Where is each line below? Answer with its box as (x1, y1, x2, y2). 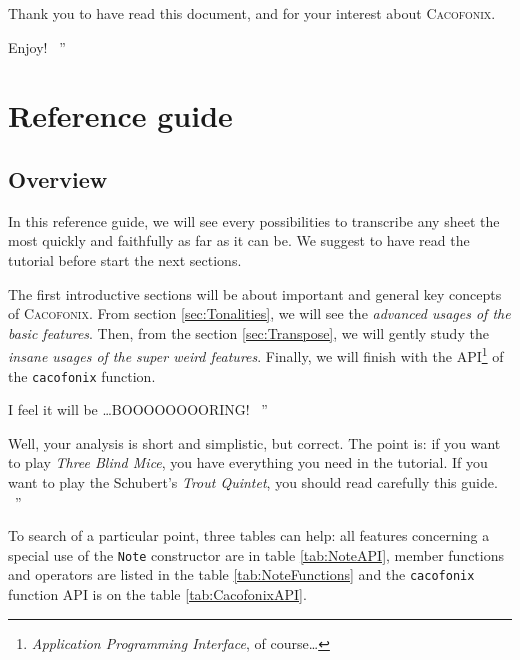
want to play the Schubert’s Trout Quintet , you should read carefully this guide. (8, 472, 498, 493)
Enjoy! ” (8, 36, 66, 57)
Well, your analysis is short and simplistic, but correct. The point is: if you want (8, 432, 501, 453)
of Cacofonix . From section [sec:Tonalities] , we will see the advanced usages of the (8, 303, 511, 324)
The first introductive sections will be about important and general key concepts (8, 283, 502, 304)
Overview (8, 163, 108, 194)
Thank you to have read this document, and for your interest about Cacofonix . (8, 3, 496, 23)
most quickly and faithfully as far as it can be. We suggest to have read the (8, 230, 470, 251)
